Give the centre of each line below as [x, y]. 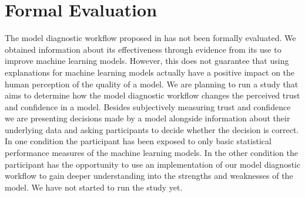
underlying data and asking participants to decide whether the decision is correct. [152, 129]
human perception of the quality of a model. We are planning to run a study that [152, 84]
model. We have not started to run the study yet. [94, 187]
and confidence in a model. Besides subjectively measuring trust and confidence [148, 106]
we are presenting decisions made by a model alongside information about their [148, 118]
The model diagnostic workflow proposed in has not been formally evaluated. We [150, 38]
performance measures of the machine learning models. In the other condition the [151, 153]
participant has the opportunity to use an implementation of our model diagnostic [153, 164]
